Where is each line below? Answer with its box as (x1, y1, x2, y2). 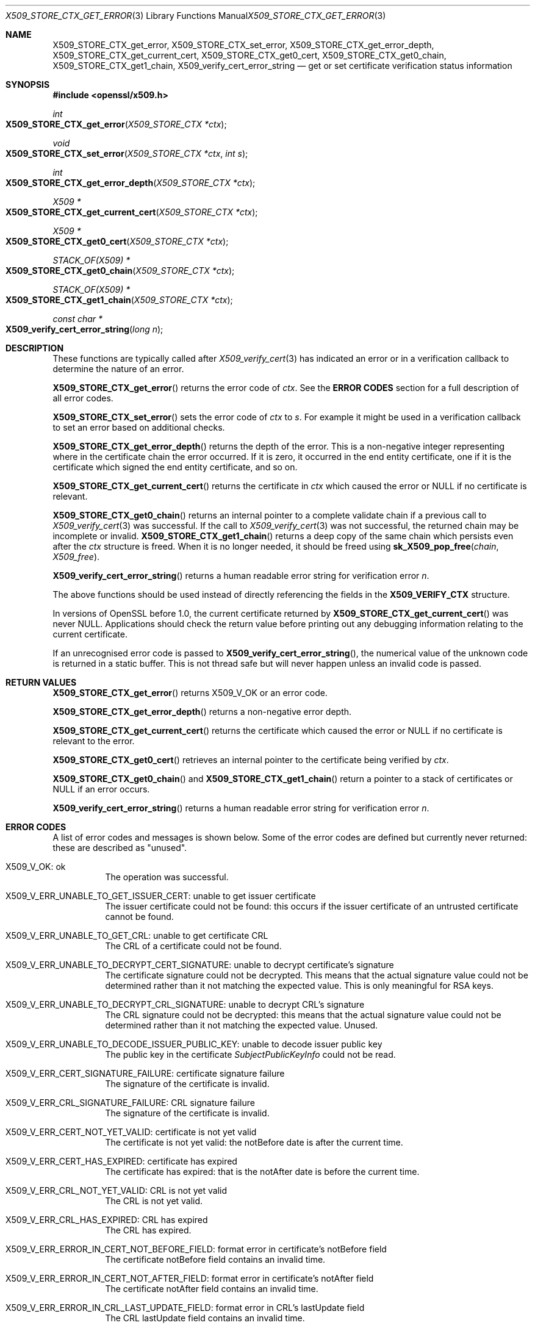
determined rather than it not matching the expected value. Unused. (105, 1020, 378, 1030)
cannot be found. (105, 911, 174, 922)
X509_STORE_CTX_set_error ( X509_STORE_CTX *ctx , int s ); (5, 148, 248, 159)
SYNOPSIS (5, 79, 50, 90)
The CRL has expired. (105, 1225, 192, 1235)
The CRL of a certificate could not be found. (105, 941, 282, 951)
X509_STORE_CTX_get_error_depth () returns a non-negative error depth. (52, 706, 352, 717)
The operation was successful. (105, 872, 229, 882)
